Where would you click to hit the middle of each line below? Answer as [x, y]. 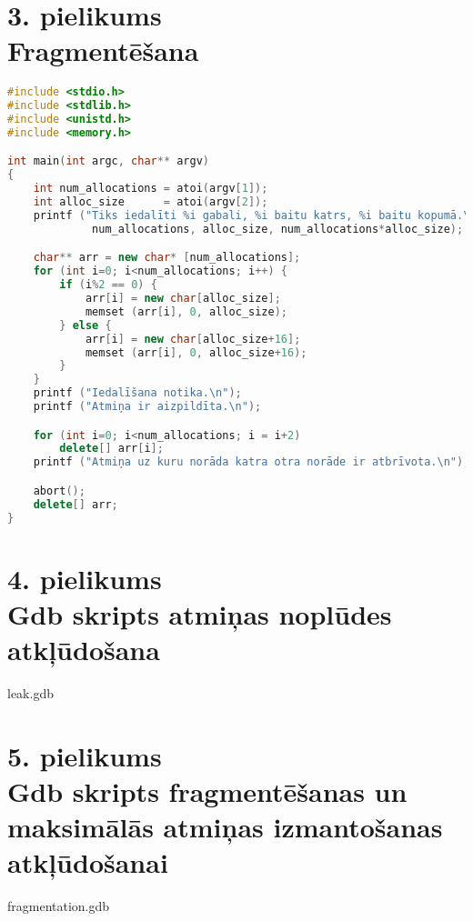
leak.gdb [30, 692]
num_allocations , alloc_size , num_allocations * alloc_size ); [278, 229]
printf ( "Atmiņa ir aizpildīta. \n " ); [147, 406]
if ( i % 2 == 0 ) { [108, 285]
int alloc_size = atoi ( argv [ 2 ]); [151, 202]
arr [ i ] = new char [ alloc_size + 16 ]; [193, 339]
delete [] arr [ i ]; [111, 449]
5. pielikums [85, 755]
